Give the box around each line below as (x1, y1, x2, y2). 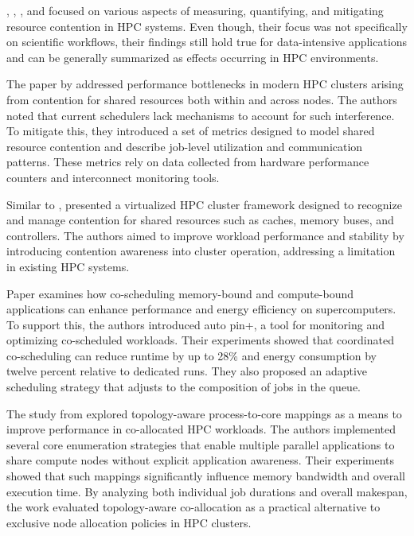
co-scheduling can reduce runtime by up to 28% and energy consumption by (6, 347, 377, 363)
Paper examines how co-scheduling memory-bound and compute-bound (6, 285, 354, 301)
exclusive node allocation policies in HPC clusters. (6, 514, 252, 530)
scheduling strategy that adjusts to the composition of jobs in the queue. (6, 379, 361, 395)
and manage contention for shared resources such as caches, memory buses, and (6, 212, 394, 228)
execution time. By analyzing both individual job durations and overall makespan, (6, 483, 408, 499)
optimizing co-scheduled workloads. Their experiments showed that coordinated (6, 332, 394, 348)
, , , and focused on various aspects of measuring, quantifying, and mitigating (6, 2, 384, 18)
